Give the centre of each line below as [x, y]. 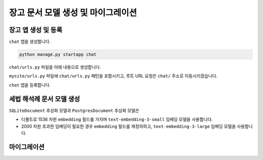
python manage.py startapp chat [58, 54]
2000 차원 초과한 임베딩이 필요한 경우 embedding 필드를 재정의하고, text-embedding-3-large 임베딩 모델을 [129, 126]
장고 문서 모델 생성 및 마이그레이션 [73, 13]
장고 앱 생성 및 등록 [36, 30]
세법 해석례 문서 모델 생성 [45, 99]
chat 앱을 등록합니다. [30, 85]
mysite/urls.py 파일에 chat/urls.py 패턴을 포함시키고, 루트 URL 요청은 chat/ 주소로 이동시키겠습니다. [113, 76]
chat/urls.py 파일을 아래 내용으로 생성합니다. [55, 67]
